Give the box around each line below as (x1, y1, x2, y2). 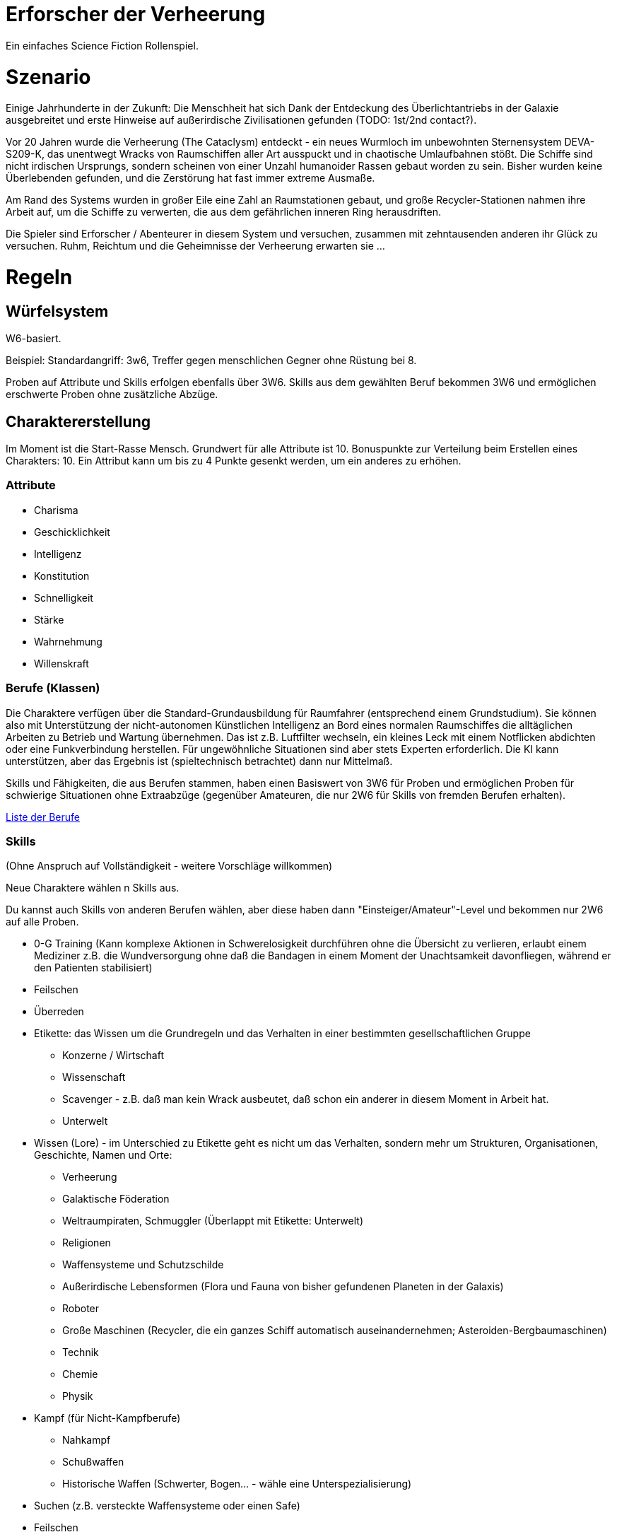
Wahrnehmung (34, 635, 102, 648)
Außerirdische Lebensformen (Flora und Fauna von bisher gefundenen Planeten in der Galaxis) (62, 1280, 504, 1293)
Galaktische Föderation (62, 1193, 170, 1205)
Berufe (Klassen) (6, 681, 100, 696)
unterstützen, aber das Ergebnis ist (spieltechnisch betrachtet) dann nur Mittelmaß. (6, 754, 393, 767)
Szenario (6, 64, 91, 89)
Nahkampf (62, 1434, 111, 1447)
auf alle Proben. (6, 916, 79, 928)
